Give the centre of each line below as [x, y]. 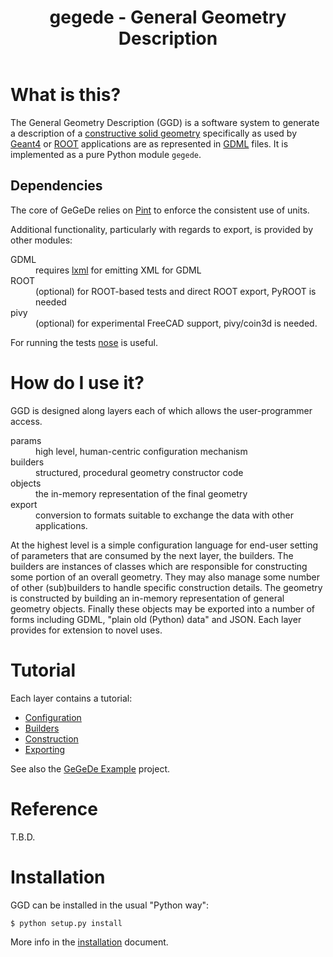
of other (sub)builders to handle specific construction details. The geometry [166, 587]
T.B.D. [23, 837]
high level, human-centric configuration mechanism [141, 451]
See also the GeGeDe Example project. [90, 768]
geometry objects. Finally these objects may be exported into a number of [163, 608]
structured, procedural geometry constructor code [139, 472]
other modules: [41, 240]
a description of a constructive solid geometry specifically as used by [153, 133]
